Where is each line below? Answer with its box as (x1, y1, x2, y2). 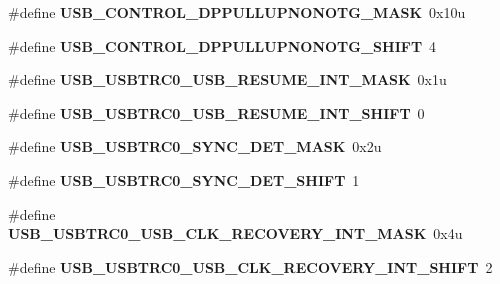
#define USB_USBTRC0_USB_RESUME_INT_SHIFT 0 (8, 102, 425, 123)
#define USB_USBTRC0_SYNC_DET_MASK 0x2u (8, 136, 382, 157)
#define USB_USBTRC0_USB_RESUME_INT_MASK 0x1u (8, 69, 447, 90)
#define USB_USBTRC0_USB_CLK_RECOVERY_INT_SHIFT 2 (8, 256, 493, 277)
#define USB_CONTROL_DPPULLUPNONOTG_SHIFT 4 (8, 35, 437, 56)
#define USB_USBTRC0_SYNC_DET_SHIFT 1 (8, 169, 360, 190)
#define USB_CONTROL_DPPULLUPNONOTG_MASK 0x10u (8, 2, 466, 22)
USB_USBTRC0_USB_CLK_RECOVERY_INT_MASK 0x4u (8, 223, 463, 244)
